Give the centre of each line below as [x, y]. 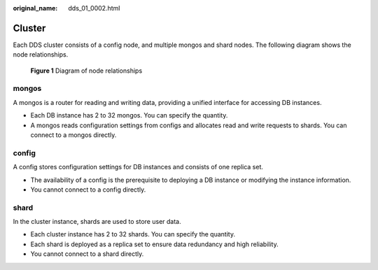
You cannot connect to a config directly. [88, 190]
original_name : [35, 8]
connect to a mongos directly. [73, 135]
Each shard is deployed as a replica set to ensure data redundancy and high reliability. [155, 244]
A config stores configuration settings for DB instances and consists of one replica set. [138, 167]
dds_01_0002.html [94, 8]
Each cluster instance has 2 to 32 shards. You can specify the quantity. [133, 234]
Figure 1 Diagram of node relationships [86, 71]
